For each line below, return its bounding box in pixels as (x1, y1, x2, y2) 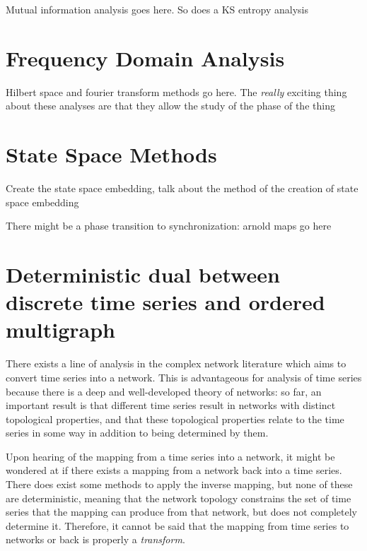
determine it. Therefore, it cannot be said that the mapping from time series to (6, 518, 349, 533)
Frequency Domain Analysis (6, 43, 285, 72)
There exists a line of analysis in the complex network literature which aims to (6, 356, 346, 371)
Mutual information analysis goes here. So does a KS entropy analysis (6, 2, 308, 16)
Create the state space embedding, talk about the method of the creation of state (6, 181, 359, 196)
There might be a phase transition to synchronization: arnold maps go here (6, 218, 332, 233)
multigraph (6, 315, 116, 344)
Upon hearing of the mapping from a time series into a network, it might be (6, 449, 335, 463)
